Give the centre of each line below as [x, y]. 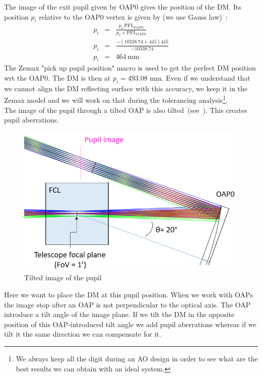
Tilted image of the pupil [63, 277]
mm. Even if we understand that [200, 78]
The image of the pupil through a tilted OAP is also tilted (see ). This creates [126, 110]
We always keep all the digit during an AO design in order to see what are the [137, 358]
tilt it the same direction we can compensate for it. [83, 334]
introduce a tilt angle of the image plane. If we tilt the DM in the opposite [119, 314]
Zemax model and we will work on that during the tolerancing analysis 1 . [116, 99]
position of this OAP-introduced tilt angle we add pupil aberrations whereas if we [130, 324]
